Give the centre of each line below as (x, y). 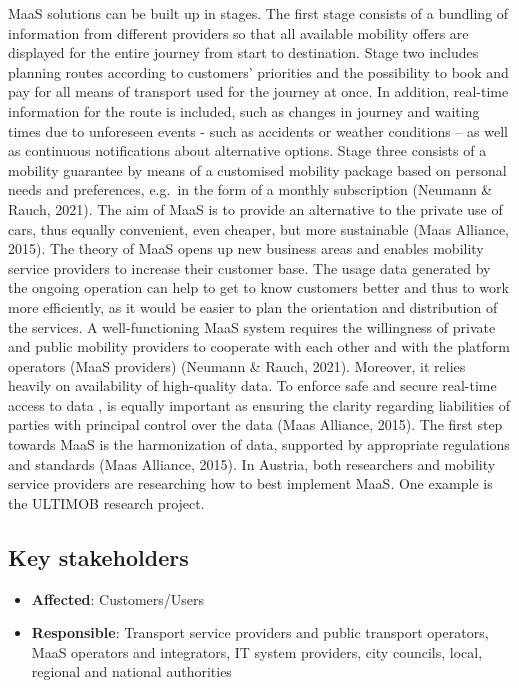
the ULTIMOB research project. (106, 502)
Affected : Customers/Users (118, 598)
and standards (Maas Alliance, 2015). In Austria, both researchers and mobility (252, 463)
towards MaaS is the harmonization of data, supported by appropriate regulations (259, 444)
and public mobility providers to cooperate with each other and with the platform (259, 346)
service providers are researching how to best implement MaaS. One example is (250, 483)
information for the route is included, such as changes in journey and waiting (244, 110)
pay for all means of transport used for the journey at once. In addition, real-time (258, 91)
